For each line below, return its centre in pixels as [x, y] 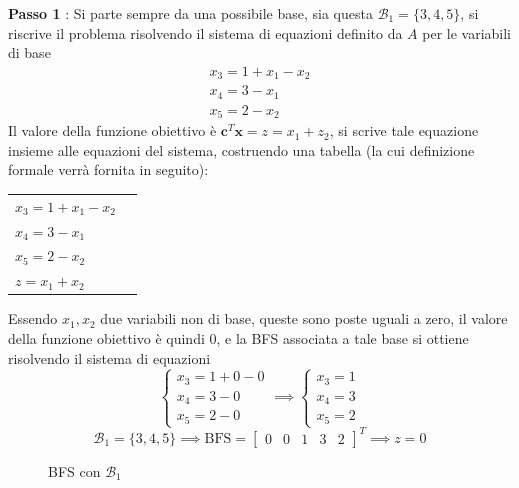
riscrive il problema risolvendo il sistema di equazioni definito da [205, 32]
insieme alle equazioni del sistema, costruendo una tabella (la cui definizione [241, 149]
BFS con [74, 470]
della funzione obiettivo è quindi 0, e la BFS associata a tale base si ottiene [238, 337]
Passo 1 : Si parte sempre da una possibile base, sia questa [190, 13]
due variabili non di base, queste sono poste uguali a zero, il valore [304, 318]
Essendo [33, 318]
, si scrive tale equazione [404, 130]
